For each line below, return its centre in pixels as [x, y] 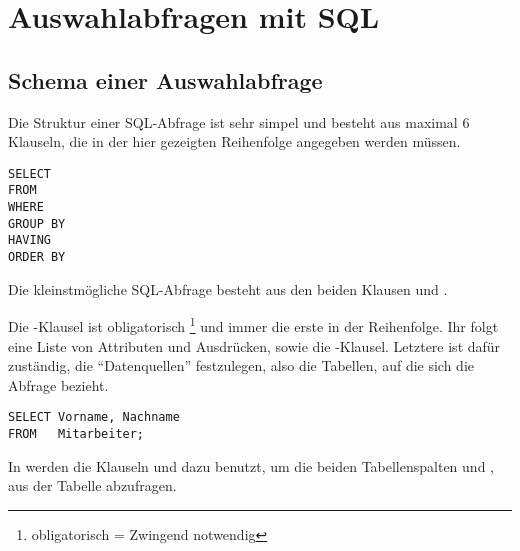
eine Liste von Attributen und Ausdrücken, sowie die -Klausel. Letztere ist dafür [254, 345]
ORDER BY [37, 257]
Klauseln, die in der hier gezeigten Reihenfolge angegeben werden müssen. [234, 141]
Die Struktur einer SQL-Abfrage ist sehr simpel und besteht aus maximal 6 [239, 121]
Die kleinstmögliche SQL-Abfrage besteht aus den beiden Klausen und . [228, 288]
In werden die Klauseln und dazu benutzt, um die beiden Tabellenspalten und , [251, 465]
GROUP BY [37, 223]
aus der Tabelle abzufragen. [92, 485]
